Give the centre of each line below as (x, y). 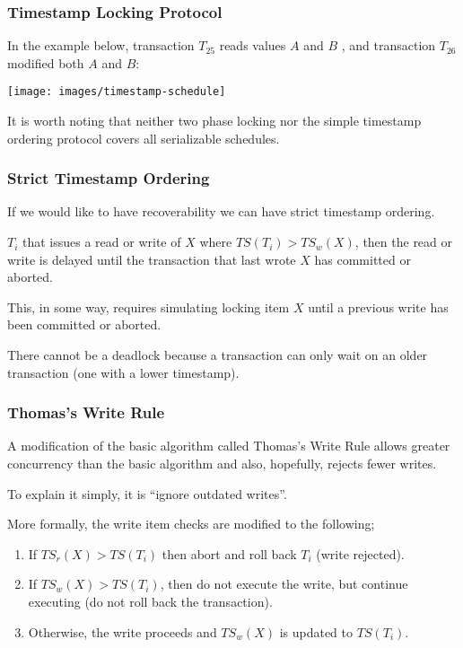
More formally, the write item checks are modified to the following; (191, 524)
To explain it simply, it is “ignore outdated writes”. (147, 493)
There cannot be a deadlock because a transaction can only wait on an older (218, 355)
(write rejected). (360, 553)
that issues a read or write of (102, 242)
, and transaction (389, 45)
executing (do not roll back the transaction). (150, 601)
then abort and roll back (229, 553)
